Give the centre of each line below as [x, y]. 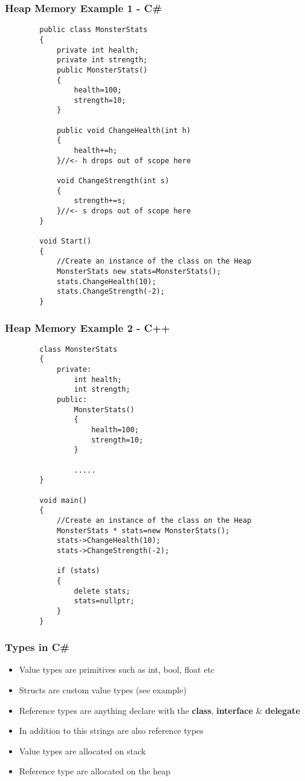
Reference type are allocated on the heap [95, 771]
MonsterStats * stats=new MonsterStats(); [143, 530]
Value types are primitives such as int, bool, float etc [117, 669]
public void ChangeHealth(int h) [124, 130]
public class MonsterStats [94, 30]
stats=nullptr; [104, 601]
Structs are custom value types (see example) [103, 690]
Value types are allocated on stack [82, 750]
